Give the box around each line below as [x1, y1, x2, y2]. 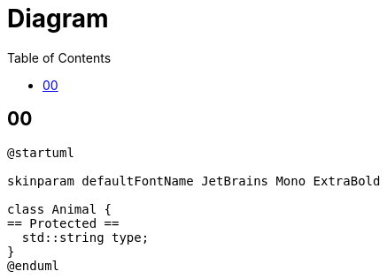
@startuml [7, 145, 74, 160]
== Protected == [7, 215, 120, 230]
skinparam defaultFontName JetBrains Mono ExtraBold [7, 173, 381, 188]
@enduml [7, 258, 60, 273]
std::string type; [21, 230, 150, 245]
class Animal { [7, 201, 112, 216]
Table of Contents [7, 49, 112, 65]
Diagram [7, 4, 109, 34]
